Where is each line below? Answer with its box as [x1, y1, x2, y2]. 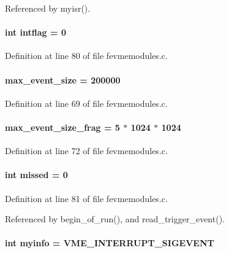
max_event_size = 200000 [5, 73, 121, 86]
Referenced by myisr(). [5, 2, 91, 14]
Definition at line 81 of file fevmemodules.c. [5, 192, 168, 204]
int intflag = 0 [5, 26, 66, 39]
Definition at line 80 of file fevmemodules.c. [5, 49, 168, 62]
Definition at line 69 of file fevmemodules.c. [5, 96, 168, 109]
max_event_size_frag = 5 [5, 120, 120, 133]
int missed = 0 [5, 168, 68, 181]
